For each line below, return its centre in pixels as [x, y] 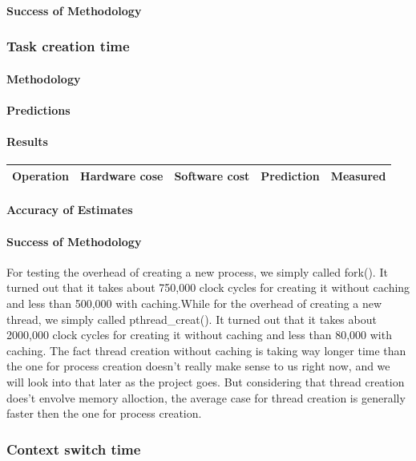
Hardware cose [122, 175]
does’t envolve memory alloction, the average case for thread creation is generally [206, 397]
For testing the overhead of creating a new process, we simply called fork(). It [197, 271]
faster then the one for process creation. [104, 413]
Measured [358, 175]
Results [27, 141]
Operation [41, 175]
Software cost [212, 175]
